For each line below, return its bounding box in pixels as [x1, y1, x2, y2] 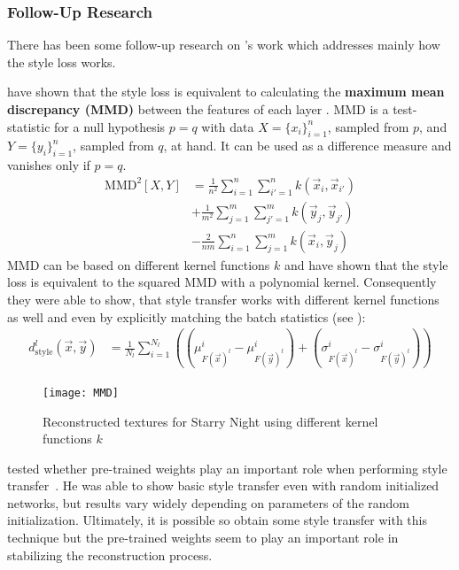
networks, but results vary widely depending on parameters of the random [7, 493, 410, 512]
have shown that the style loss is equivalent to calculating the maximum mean [7, 82, 445, 101]
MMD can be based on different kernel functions [7, 255, 270, 273]
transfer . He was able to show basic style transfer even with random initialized [7, 476, 440, 495]
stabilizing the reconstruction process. [7, 545, 213, 564]
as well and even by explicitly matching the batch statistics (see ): [7, 307, 366, 326]
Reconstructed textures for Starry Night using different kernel [43, 412, 378, 430]
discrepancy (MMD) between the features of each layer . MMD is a [7, 100, 389, 118]
